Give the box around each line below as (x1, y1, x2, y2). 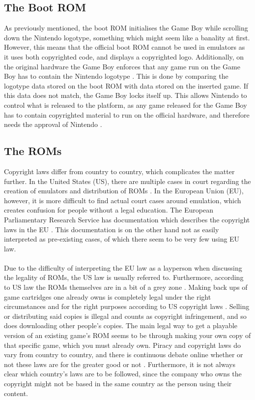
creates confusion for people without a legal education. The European (4, 205, 213, 215)
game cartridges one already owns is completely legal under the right (4, 291, 211, 302)
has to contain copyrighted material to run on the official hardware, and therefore (4, 109, 250, 120)
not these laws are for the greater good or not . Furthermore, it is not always (4, 359, 235, 369)
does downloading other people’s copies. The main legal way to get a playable (4, 320, 238, 331)
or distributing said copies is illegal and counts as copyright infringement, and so (4, 310, 247, 321)
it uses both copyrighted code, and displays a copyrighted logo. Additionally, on (4, 51, 244, 62)
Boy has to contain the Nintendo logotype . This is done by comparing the (4, 71, 228, 81)
